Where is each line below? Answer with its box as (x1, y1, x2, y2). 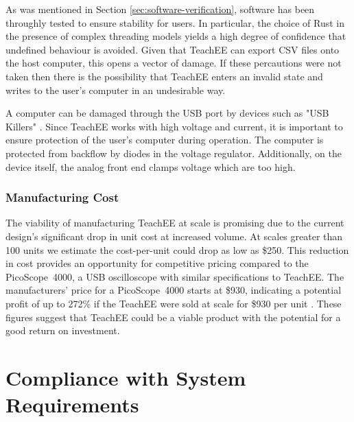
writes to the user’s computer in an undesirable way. (5, 82, 226, 97)
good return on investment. (5, 323, 120, 338)
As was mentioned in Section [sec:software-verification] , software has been (5, 2, 315, 16)
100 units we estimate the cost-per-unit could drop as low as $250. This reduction (5, 242, 349, 257)
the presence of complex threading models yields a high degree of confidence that (5, 29, 346, 43)
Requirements (5, 390, 139, 419)
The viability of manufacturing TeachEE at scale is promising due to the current (5, 215, 344, 230)
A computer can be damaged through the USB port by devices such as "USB (5, 106, 329, 120)
